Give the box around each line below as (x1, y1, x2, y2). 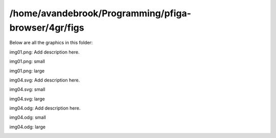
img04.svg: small (9, 87, 45, 93)
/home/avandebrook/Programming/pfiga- (9, 8, 192, 19)
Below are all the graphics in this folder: (9, 40, 93, 46)
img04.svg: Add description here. (9, 77, 80, 83)
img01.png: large (9, 68, 45, 74)
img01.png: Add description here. (9, 49, 80, 55)
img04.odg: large (9, 124, 46, 130)
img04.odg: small (9, 115, 46, 121)
